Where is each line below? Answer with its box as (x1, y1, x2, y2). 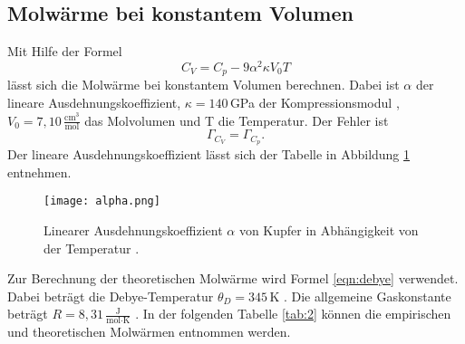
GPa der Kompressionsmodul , (229, 92, 400, 111)
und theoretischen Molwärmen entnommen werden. (7, 322, 291, 341)
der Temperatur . (44, 238, 140, 257)
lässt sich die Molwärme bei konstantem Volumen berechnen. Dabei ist (7, 75, 400, 94)
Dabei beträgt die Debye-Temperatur (7, 286, 214, 305)
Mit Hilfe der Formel (7, 42, 122, 61)
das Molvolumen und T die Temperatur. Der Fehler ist (84, 110, 389, 129)
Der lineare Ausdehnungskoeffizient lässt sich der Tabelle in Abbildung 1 (7, 145, 411, 164)
